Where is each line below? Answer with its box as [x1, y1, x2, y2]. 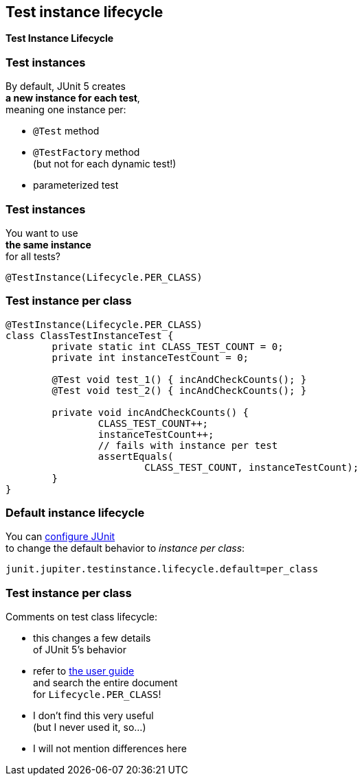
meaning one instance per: [5, 104, 126, 116]
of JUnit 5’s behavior [33, 644, 126, 656]
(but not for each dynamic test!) [33, 158, 177, 170]
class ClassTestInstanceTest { [5, 329, 174, 341]
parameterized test [33, 179, 119, 191]
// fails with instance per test [98, 439, 278, 451]
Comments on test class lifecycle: [5, 611, 158, 623]
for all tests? [5, 250, 60, 262]
